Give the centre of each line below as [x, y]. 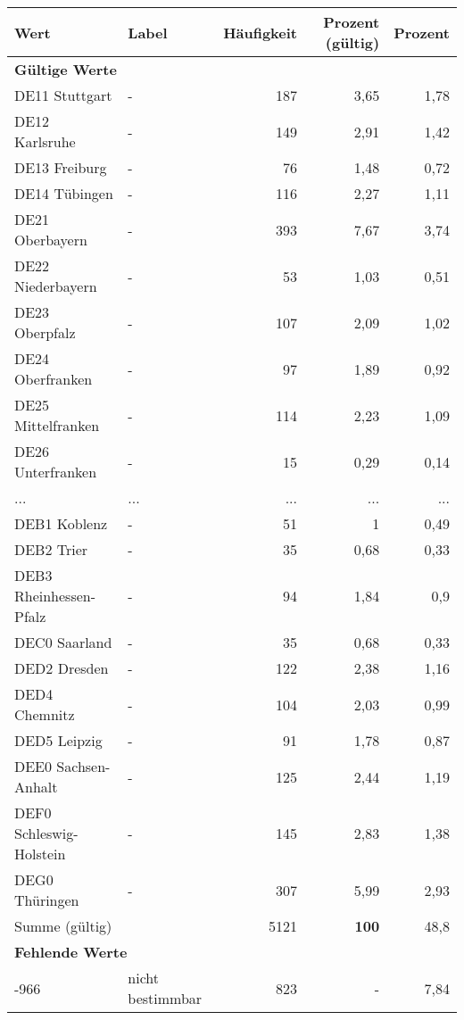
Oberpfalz [45, 332]
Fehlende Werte [71, 952]
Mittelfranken [57, 425]
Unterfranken [56, 472]
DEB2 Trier [51, 549]
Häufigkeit [261, 32]
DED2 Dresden [62, 668]
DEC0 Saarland [63, 642]
